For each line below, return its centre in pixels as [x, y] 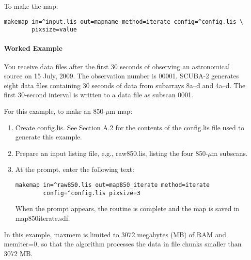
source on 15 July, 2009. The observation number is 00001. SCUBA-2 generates [121, 76]
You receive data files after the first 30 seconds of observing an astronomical [117, 66]
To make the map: [31, 6]
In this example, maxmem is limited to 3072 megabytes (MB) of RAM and [115, 234]
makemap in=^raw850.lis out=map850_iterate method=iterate [112, 185]
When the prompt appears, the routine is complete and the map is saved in [127, 208]
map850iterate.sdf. [43, 218]
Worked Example [33, 48]
